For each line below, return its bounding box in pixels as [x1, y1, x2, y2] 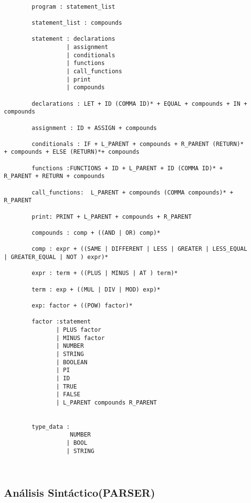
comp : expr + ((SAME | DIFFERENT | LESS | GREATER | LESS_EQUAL [32, 245, 248, 253]
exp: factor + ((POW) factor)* [32, 302, 133, 309]
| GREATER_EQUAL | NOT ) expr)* [4, 254, 108, 260]
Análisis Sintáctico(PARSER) [4, 485, 155, 500]
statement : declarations [32, 35, 116, 43]
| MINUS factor [56, 334, 105, 341]
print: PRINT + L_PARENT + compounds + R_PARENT [32, 213, 192, 220]
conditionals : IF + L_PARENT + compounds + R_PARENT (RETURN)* [32, 140, 244, 147]
